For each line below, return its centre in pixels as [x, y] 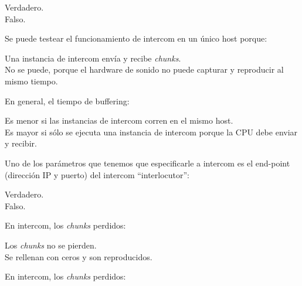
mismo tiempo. [31, 81]
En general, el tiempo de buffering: [67, 101]
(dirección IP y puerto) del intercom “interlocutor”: [97, 174]
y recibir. [21, 143]
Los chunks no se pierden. [51, 245]
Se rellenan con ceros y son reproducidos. [79, 256]
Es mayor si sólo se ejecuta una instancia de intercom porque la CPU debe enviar [151, 132]
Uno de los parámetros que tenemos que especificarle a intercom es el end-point [147, 163]
